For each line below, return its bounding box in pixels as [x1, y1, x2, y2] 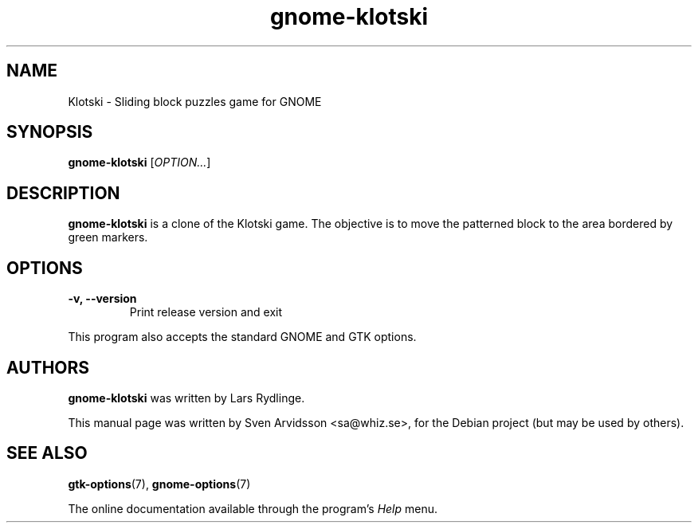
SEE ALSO [6, 443, 88, 464]
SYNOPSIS [6, 122, 93, 143]
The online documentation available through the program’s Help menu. [68, 501, 438, 515]
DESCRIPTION [6, 182, 120, 203]
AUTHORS [6, 357, 90, 378]
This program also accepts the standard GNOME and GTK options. [68, 330, 417, 344]
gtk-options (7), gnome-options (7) [68, 476, 251, 491]
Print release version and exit [129, 305, 283, 319]
